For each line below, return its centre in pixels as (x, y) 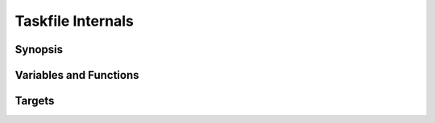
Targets (35, 101)
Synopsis (39, 49)
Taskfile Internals (75, 21)
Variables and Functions (77, 75)
